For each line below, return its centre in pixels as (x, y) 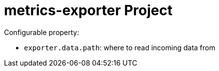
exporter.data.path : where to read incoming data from (120, 47)
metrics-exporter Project (88, 10)
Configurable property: (42, 32)
